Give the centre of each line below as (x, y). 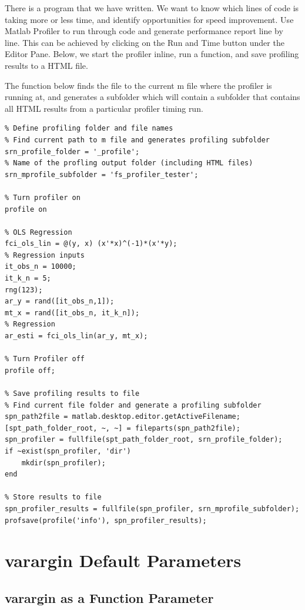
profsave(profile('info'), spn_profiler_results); (106, 520)
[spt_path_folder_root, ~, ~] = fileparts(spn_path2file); (123, 428)
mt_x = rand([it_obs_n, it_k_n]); (72, 313)
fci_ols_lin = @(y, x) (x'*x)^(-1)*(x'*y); (91, 244)
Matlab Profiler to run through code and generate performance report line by (144, 31)
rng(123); (24, 290)
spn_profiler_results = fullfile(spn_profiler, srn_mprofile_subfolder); (152, 509)
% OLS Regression (38, 232)
